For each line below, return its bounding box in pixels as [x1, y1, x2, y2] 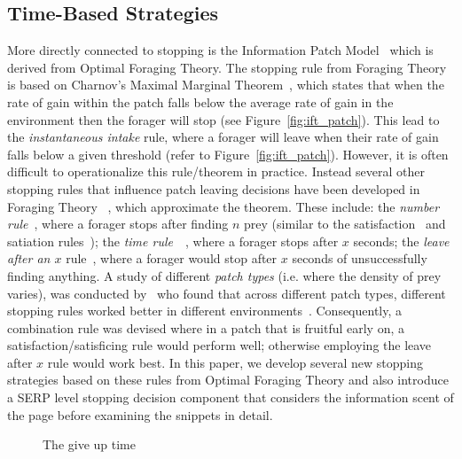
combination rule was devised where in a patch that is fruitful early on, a [7, 318, 405, 337]
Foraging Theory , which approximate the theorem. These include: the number [7, 197, 440, 215]
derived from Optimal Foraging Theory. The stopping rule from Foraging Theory [7, 58, 447, 76]
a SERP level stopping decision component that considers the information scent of [7, 388, 454, 407]
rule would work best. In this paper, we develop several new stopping [47, 353, 423, 371]
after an [7, 249, 51, 268]
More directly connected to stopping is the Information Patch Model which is [7, 41, 434, 59]
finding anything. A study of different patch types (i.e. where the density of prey [7, 266, 442, 284]
